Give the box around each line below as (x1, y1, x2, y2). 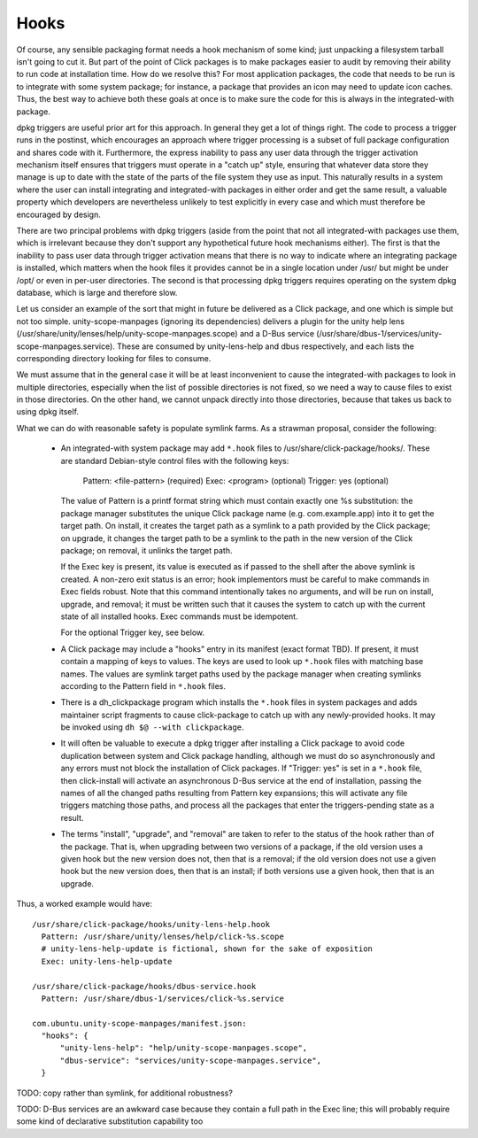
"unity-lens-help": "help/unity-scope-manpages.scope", (59, 1043, 308, 1053)
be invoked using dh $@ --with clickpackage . (60, 722, 244, 732)
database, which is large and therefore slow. (16, 287, 178, 298)
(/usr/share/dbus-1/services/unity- (315, 329, 443, 339)
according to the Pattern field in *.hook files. (60, 680, 226, 691)
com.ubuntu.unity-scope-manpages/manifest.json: (32, 1018, 247, 1028)
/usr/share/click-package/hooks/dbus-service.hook (32, 981, 257, 991)
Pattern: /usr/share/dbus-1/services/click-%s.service (41, 993, 285, 1003)
